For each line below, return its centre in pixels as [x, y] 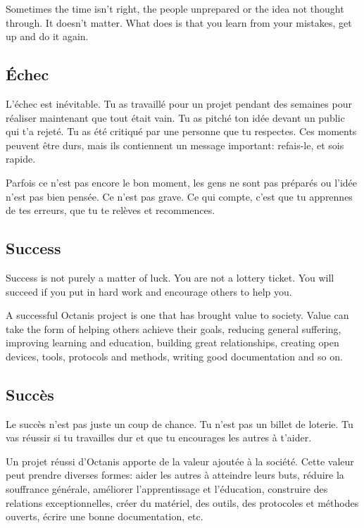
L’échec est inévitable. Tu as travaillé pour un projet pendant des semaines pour [179, 103]
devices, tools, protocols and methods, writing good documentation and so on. [174, 356]
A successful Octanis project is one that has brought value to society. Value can [177, 315]
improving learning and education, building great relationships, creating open [172, 342]
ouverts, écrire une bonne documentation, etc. [105, 516]
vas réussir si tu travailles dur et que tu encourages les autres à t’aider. [159, 438]
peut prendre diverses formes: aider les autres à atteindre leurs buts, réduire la [175, 475]
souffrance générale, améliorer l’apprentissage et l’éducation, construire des [167, 489]
